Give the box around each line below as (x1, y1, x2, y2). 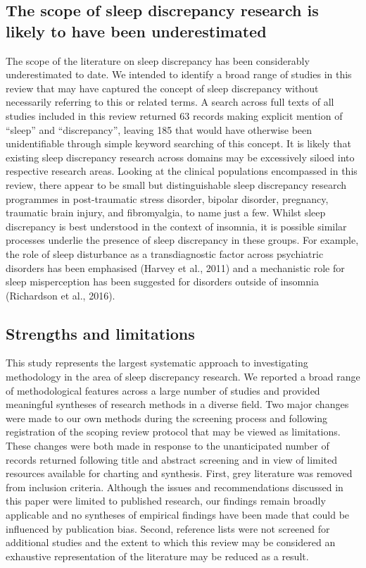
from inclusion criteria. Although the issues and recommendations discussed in (6, 479, 343, 494)
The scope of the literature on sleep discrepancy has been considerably (6, 53, 310, 68)
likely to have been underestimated (6, 20, 267, 42)
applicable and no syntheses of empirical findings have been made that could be (6, 507, 350, 522)
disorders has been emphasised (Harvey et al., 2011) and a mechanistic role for (6, 260, 345, 275)
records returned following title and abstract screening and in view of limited (6, 452, 338, 467)
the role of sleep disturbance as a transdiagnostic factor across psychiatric (6, 246, 324, 261)
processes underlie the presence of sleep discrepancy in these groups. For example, (6, 233, 359, 247)
